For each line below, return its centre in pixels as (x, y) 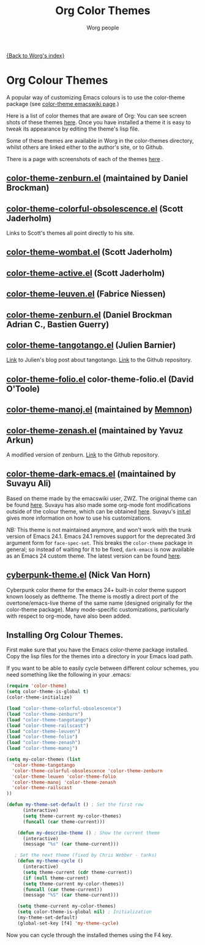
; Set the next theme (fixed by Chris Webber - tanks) (86, 856)
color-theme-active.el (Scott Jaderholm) (86, 273)
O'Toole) (23, 389)
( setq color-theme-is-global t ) (47, 692)
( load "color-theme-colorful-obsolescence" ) (64, 708)
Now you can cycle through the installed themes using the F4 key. (90, 935)
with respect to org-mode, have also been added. (69, 616)
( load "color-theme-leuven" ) (43, 731)
